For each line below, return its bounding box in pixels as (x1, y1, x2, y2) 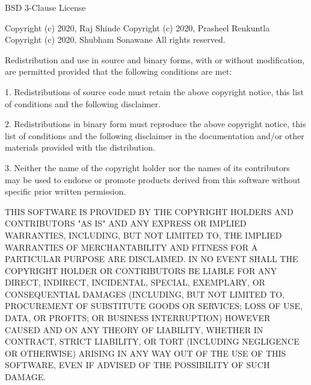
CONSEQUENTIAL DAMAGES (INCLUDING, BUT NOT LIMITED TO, (5, 287, 285, 300)
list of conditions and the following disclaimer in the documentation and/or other (5, 129, 304, 142)
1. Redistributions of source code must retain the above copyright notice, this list (5, 85, 304, 98)
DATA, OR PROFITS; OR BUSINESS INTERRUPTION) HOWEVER (5, 311, 271, 324)
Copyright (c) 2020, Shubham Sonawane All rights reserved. (5, 33, 226, 46)
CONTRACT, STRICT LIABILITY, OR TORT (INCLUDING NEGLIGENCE (5, 335, 300, 348)
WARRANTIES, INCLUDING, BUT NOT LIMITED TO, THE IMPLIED (5, 228, 282, 241)
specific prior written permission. (5, 185, 126, 198)
